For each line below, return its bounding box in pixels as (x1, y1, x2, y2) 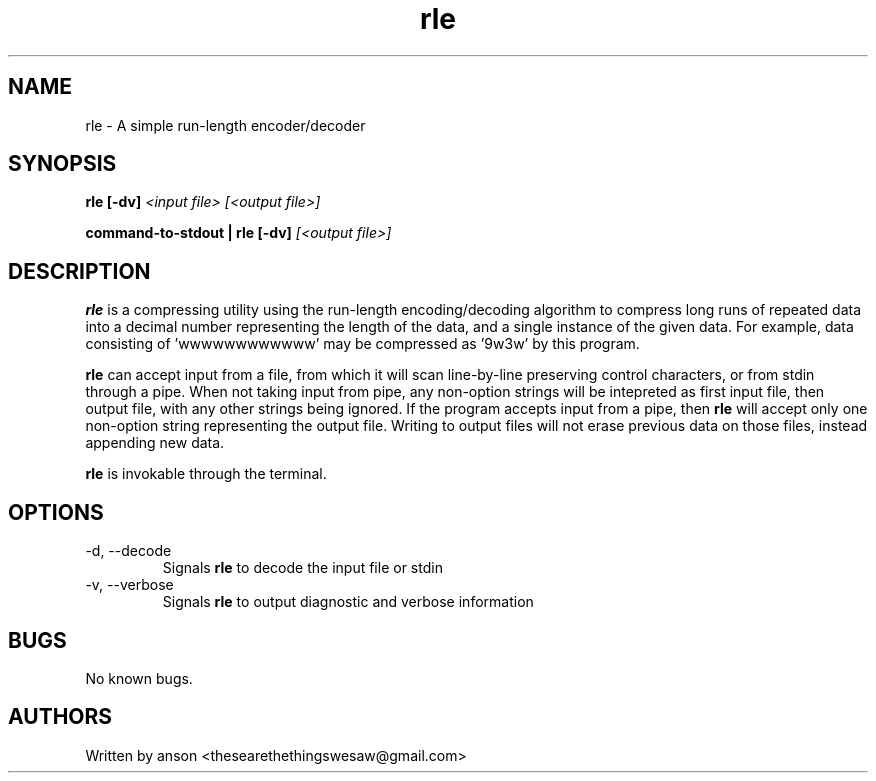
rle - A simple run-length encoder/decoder (85, 116, 366, 134)
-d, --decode (85, 542, 172, 560)
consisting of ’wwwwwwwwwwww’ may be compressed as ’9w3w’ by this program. (85, 335, 640, 353)
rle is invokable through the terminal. (85, 465, 327, 483)
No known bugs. (85, 669, 193, 687)
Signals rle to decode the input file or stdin (162, 559, 443, 577)
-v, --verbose (85, 576, 174, 594)
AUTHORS (8, 704, 113, 730)
